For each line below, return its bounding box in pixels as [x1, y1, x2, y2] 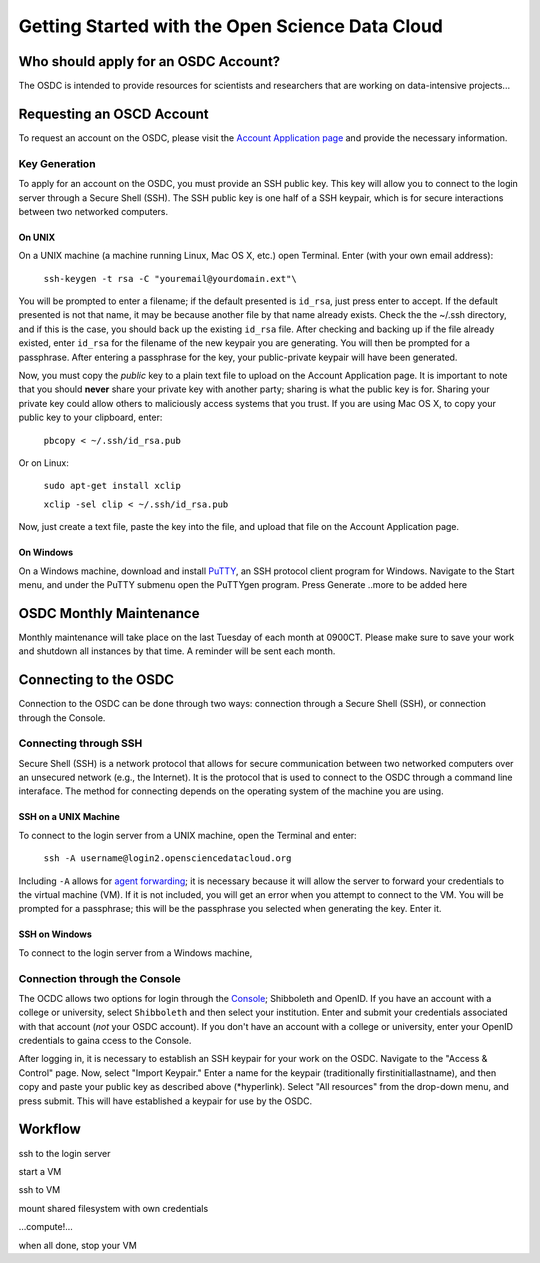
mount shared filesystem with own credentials [18, 1202, 209, 1214]
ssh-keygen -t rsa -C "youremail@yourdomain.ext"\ [43, 273, 297, 284]
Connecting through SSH [18, 736, 143, 750]
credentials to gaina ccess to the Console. [18, 1035, 192, 1047]
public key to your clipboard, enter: [18, 411, 163, 424]
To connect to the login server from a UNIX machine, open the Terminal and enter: [18, 829, 357, 841]
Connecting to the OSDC [18, 671, 175, 689]
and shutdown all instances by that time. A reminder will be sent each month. [18, 645, 336, 657]
